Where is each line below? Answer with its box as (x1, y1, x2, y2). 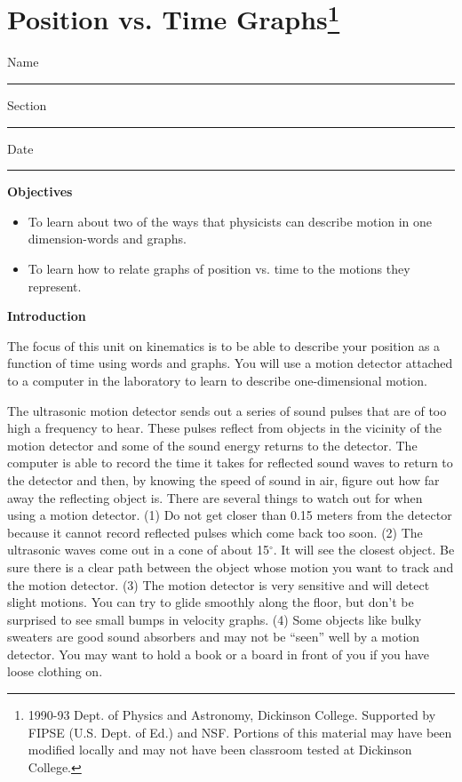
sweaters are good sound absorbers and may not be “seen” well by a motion (7, 627, 420, 646)
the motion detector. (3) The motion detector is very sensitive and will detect (7, 575, 430, 594)
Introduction (7, 307, 86, 325)
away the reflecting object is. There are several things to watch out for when (7, 488, 423, 507)
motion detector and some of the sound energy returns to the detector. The (7, 435, 418, 454)
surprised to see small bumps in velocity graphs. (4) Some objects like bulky (7, 610, 422, 628)
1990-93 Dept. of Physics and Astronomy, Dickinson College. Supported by (28, 706, 436, 724)
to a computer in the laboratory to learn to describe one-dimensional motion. (7, 371, 427, 389)
